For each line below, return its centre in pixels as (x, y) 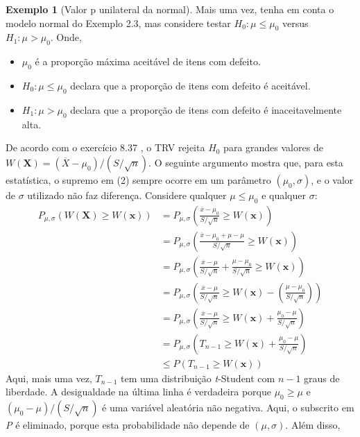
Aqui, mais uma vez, (49, 378)
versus (295, 23)
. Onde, (66, 37)
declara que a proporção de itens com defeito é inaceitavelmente (206, 109)
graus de (322, 378)
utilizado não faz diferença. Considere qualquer (127, 195)
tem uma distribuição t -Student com (198, 378)
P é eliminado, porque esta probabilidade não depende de (128, 425)
